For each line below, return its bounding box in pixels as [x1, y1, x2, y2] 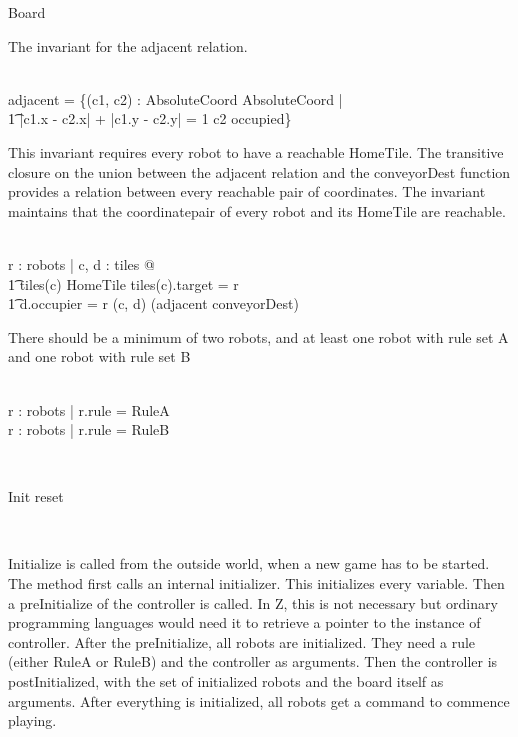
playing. [8, 710, 57, 731]
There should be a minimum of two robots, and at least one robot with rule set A [8, 326, 509, 347]
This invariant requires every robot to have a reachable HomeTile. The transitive [8, 141, 504, 162]
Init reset [8, 486, 64, 507]
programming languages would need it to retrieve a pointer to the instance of [8, 612, 481, 633]
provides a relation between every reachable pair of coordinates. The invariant [8, 181, 486, 202]
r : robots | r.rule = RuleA [8, 399, 170, 420]
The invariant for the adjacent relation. [8, 35, 248, 56]
